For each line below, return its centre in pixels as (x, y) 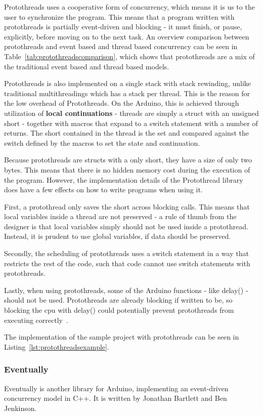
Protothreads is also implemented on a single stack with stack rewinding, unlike (128, 83)
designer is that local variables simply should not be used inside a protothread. (126, 226)
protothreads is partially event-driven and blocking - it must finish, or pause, (123, 27)
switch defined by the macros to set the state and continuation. (102, 142)
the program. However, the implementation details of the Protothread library (124, 179)
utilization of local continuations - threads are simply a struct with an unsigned (131, 113)
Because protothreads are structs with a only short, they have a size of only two (128, 160)
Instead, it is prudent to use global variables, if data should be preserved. (118, 236)
